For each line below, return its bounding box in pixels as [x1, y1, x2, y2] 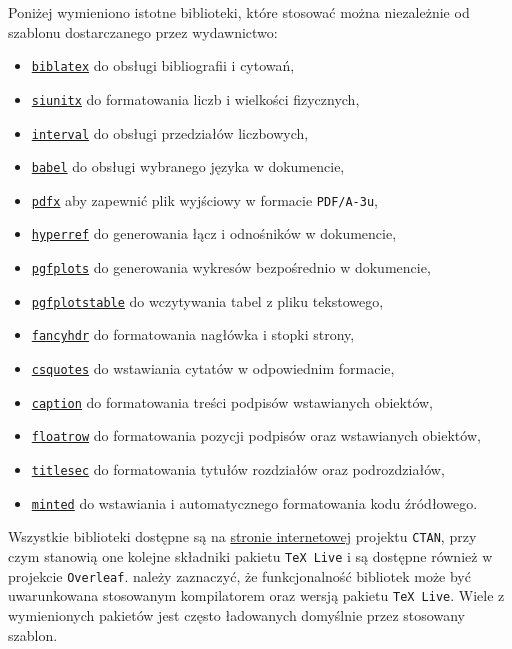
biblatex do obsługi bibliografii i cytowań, [31, 55, 295, 76]
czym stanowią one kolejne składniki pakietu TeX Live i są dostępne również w [8, 546, 493, 567]
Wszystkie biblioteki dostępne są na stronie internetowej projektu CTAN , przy [8, 526, 477, 547]
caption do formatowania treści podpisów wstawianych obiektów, [31, 391, 433, 412]
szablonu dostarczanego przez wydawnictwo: [8, 21, 278, 42]
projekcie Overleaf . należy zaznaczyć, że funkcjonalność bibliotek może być [8, 565, 471, 586]
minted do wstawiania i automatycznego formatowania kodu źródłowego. [31, 492, 478, 513]
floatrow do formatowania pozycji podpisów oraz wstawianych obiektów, [31, 425, 481, 446]
